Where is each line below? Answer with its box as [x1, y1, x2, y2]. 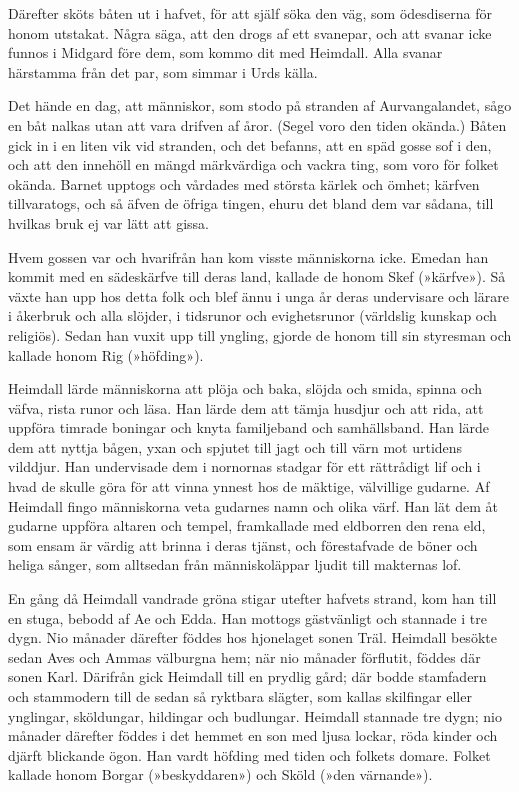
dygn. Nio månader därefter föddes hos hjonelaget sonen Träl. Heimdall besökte [8, 627, 497, 648]
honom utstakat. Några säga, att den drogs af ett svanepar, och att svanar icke [8, 22, 492, 43]
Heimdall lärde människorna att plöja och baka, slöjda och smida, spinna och [8, 378, 483, 399]
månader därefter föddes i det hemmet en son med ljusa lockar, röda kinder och [8, 725, 498, 746]
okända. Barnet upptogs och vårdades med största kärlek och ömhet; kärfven [8, 173, 480, 194]
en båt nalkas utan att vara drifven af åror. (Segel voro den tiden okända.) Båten [8, 114, 507, 135]
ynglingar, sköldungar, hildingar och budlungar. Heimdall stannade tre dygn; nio [8, 705, 502, 726]
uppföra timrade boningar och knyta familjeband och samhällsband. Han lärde [8, 417, 490, 438]
